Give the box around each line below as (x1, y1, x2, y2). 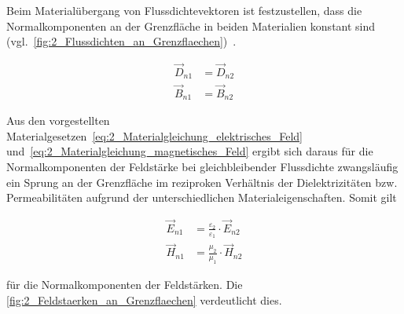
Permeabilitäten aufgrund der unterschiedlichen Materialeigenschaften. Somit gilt (6, 189, 397, 206)
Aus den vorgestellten (6, 112, 110, 129)
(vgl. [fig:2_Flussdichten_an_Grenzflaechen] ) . (6, 33, 237, 49)
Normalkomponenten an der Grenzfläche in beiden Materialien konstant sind (6, 17, 376, 34)
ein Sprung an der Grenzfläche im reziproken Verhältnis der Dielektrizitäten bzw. (6, 173, 398, 190)
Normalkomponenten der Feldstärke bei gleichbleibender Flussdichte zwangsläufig (6, 158, 398, 174)
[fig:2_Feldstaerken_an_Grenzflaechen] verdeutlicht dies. (6, 291, 282, 308)
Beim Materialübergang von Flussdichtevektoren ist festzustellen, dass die (6, 2, 362, 18)
